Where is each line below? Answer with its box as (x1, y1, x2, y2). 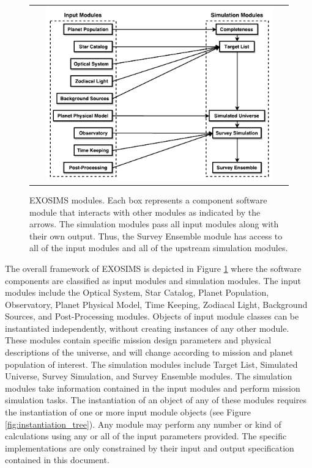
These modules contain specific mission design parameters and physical (5, 334, 272, 346)
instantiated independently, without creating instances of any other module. (5, 321, 289, 334)
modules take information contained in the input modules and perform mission (5, 381, 300, 394)
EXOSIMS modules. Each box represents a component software (29, 193, 267, 206)
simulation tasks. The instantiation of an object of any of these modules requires (5, 393, 306, 406)
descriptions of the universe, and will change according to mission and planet (5, 346, 294, 359)
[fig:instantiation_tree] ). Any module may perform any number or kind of (5, 417, 281, 430)
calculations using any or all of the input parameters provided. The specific (5, 430, 287, 442)
